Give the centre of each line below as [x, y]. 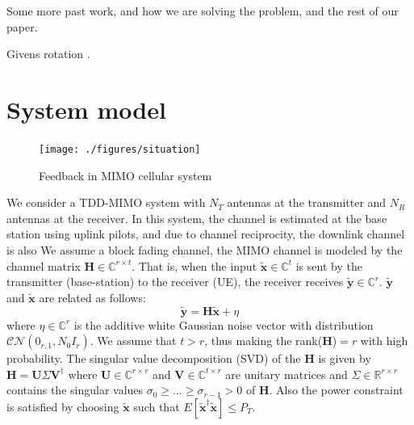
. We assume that [133, 341]
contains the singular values [75, 390]
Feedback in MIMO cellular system [125, 175]
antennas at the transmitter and [307, 202]
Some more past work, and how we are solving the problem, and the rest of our [203, 11]
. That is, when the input [194, 265]
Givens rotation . [48, 54]
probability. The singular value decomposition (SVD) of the [154, 358]
